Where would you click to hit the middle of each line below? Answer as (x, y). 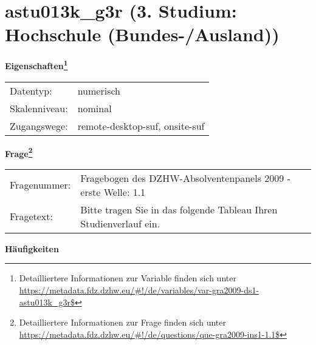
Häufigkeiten (32, 248)
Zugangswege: (39, 126)
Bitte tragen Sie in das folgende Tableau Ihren (179, 209)
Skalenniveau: (39, 108)
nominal (94, 108)
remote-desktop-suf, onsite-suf (141, 126)
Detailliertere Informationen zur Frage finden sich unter (123, 322)
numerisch (99, 90)
